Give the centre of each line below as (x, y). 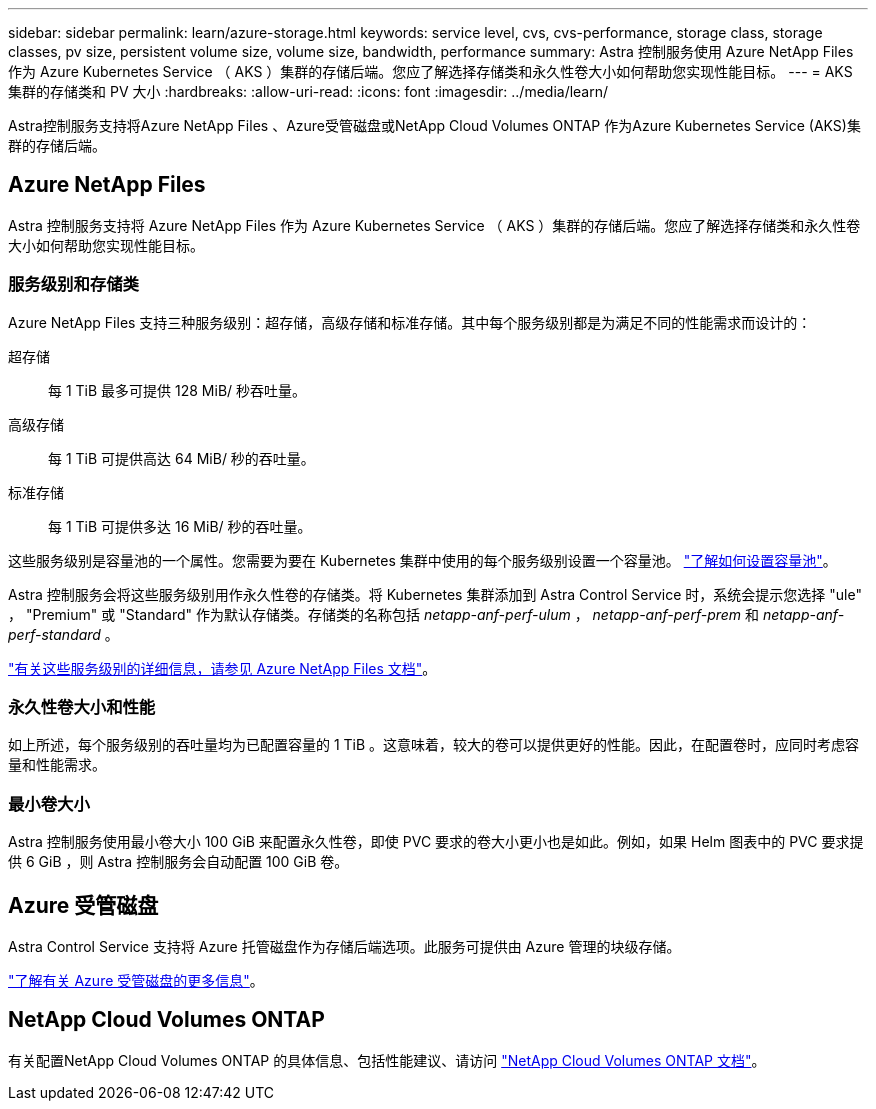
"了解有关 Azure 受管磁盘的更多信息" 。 (136, 980)
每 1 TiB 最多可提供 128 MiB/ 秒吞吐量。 (177, 390)
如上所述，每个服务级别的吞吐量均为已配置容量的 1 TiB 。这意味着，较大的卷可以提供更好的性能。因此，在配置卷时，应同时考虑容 (434, 745)
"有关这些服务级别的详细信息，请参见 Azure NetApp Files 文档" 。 (222, 668)
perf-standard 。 (63, 634)
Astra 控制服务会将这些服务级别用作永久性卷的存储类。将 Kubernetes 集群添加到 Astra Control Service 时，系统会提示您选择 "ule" (435, 594)
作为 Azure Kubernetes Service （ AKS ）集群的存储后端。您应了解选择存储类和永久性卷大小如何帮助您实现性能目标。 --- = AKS (430, 71)
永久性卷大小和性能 (82, 706)
